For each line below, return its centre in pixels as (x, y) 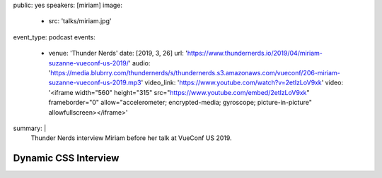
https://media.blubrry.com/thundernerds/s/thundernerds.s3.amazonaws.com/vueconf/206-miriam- (196, 72)
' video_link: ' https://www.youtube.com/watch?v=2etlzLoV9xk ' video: (242, 83)
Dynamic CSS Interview (66, 158)
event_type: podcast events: (54, 37)
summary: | (30, 128)
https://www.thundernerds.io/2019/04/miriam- (255, 53)
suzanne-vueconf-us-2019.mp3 (95, 83)
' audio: (139, 63)
